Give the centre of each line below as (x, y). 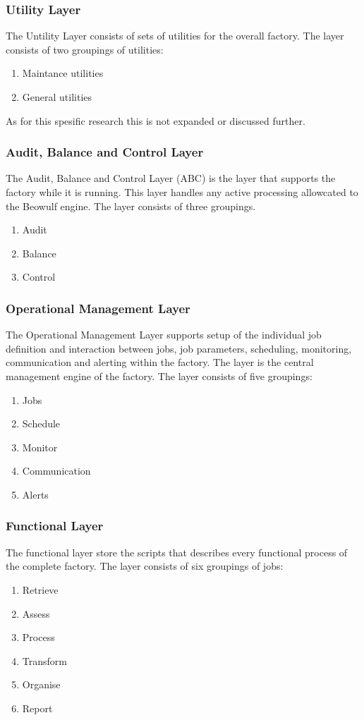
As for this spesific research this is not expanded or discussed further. (156, 120)
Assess (36, 613)
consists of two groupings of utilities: (85, 49)
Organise (41, 684)
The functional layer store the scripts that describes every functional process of (177, 552)
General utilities (57, 97)
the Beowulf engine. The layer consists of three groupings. (131, 206)
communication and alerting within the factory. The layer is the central (160, 362)
